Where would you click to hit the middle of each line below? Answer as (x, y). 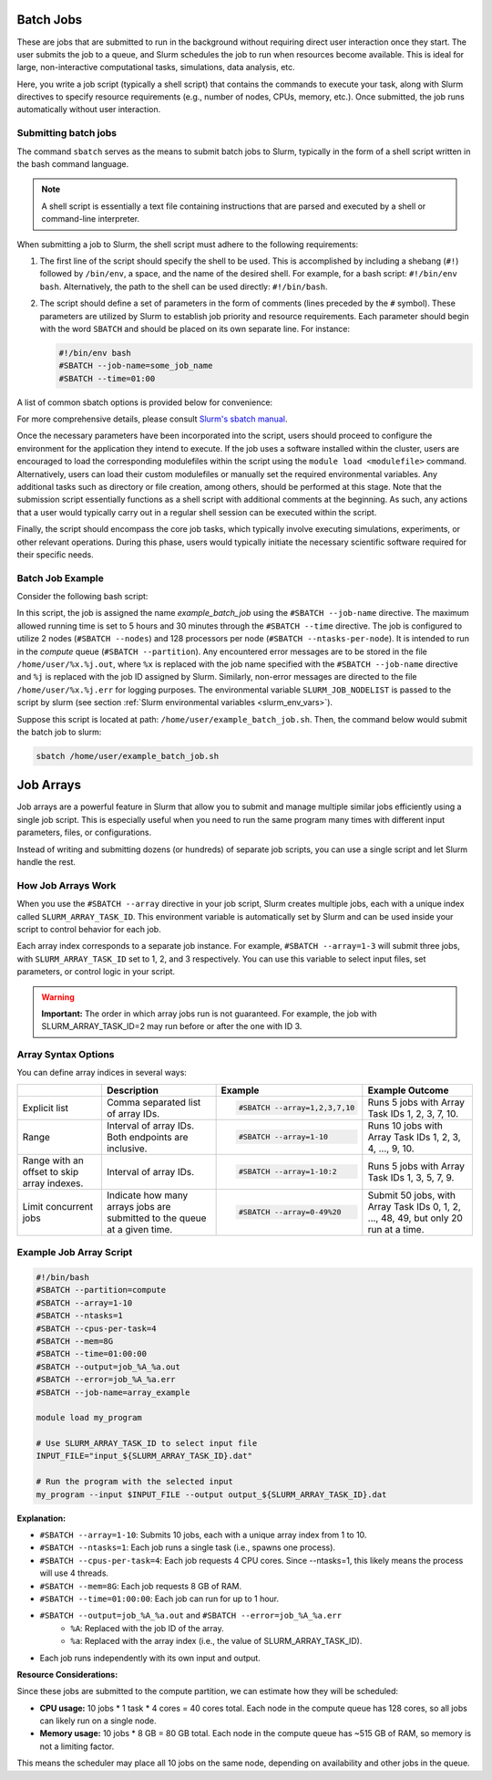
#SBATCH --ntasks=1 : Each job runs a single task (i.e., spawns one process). (188, 1547)
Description (133, 1090)
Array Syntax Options (66, 1055)
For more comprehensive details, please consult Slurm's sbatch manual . (152, 419)
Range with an (53, 1161)
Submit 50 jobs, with (411, 1195)
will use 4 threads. (74, 1573)
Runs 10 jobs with (405, 1125)
